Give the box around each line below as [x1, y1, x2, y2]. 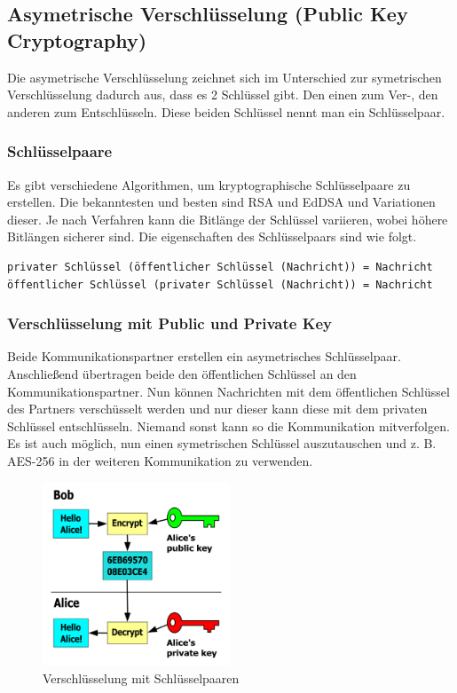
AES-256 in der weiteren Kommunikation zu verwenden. [7, 451, 313, 469]
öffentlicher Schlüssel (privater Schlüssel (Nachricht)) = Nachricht [7, 278, 433, 291]
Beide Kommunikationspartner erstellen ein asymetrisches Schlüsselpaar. [7, 347, 401, 366]
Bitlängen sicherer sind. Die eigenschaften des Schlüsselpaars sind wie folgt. [7, 227, 417, 246]
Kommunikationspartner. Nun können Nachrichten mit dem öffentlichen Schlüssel [7, 382, 450, 400]
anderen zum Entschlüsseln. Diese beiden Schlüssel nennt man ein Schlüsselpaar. [7, 102, 445, 121]
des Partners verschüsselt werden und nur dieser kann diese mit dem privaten [7, 399, 428, 418]
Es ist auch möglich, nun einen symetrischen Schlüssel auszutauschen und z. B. [7, 434, 437, 453]
